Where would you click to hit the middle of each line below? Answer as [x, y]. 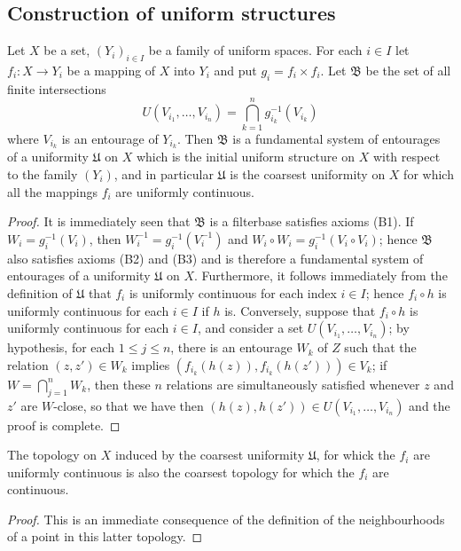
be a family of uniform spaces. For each [255, 50]
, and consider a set [250, 328]
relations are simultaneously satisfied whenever [293, 384]
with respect [406, 157]
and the [430, 405]
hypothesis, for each [61, 347]
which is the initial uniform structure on [245, 157]
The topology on [52, 455]
